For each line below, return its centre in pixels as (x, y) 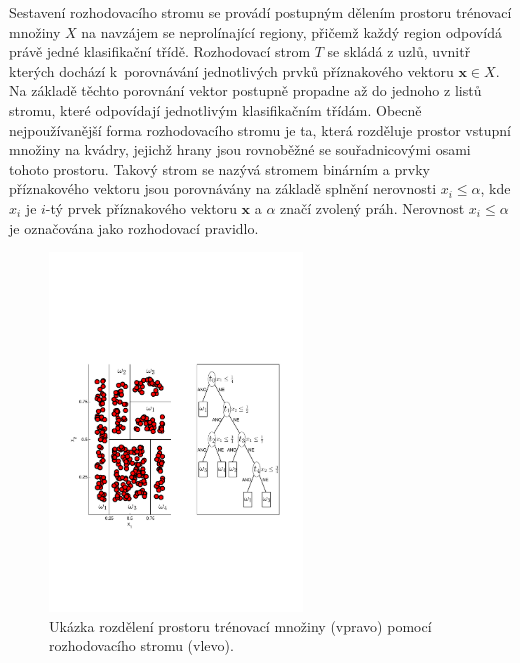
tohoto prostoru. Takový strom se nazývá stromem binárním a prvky (219, 168)
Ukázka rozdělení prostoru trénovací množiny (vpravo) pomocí (240, 625)
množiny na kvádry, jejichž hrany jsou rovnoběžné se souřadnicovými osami (240, 149)
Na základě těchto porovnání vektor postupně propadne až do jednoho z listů (245, 90)
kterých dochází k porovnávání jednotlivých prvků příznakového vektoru (231, 70)
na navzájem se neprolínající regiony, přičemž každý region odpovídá (291, 31)
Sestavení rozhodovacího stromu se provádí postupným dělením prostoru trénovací (260, 12)
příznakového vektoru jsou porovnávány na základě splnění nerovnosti (223, 188)
